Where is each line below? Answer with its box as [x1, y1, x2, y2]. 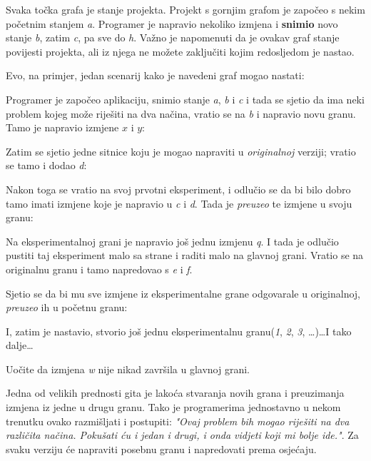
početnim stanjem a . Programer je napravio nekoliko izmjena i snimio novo [6, 16, 338, 31]
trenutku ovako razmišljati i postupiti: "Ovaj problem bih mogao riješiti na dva [6, 413, 350, 428]
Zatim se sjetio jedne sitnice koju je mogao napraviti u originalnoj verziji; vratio [6, 143, 356, 158]
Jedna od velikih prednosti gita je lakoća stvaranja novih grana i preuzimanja [6, 385, 345, 400]
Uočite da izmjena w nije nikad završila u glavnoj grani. [6, 361, 250, 376]
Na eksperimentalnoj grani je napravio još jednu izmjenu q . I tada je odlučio [6, 233, 339, 248]
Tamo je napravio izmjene [6, 120, 119, 135]
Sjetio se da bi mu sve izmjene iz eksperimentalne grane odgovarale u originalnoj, [6, 285, 360, 300]
